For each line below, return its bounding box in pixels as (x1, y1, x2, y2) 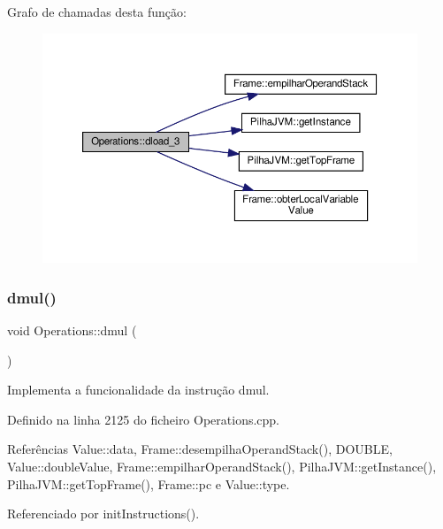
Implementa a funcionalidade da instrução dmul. (7, 380, 270, 399)
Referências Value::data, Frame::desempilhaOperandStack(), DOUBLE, (7, 440, 393, 458)
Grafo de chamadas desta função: (7, 3, 187, 20)
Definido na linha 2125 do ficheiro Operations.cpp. (7, 410, 280, 428)
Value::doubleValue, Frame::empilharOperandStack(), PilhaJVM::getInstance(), (7, 457, 437, 476)
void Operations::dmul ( (7, 321, 137, 340)
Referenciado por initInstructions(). (7, 504, 200, 523)
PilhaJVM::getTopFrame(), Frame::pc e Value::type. (7, 474, 290, 493)
